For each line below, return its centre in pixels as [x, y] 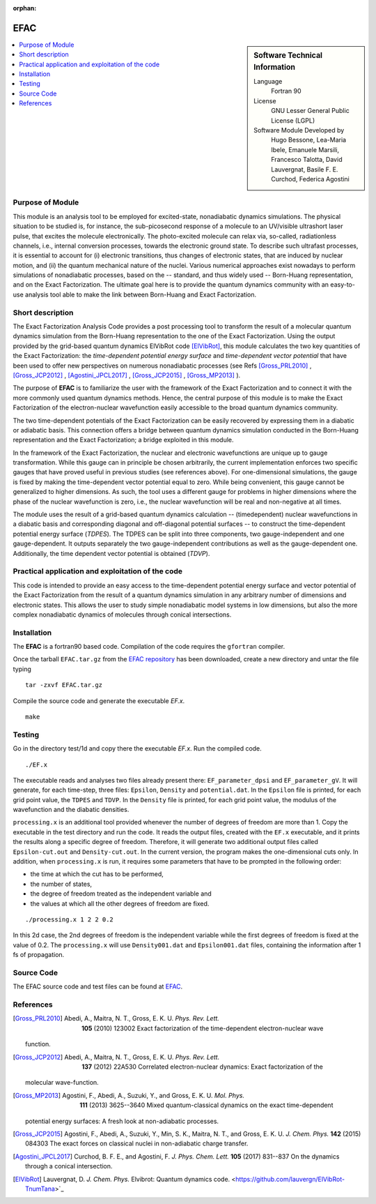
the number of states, [61, 884]
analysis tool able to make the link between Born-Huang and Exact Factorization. [141, 294]
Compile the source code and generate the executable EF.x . [99, 700]
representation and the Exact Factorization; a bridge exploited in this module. [123, 440]
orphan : [25, 8]
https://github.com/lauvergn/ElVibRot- [290, 1179]
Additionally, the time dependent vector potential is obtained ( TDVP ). [111, 553]
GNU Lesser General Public [310, 111]
